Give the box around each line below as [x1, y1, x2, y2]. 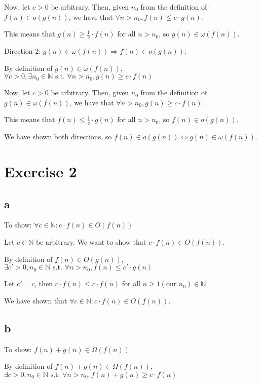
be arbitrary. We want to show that [36, 236, 146, 247]
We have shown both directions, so [4, 131, 112, 142]
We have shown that [4, 295, 67, 305]
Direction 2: [4, 46, 41, 56]
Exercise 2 [4, 161, 77, 181]
